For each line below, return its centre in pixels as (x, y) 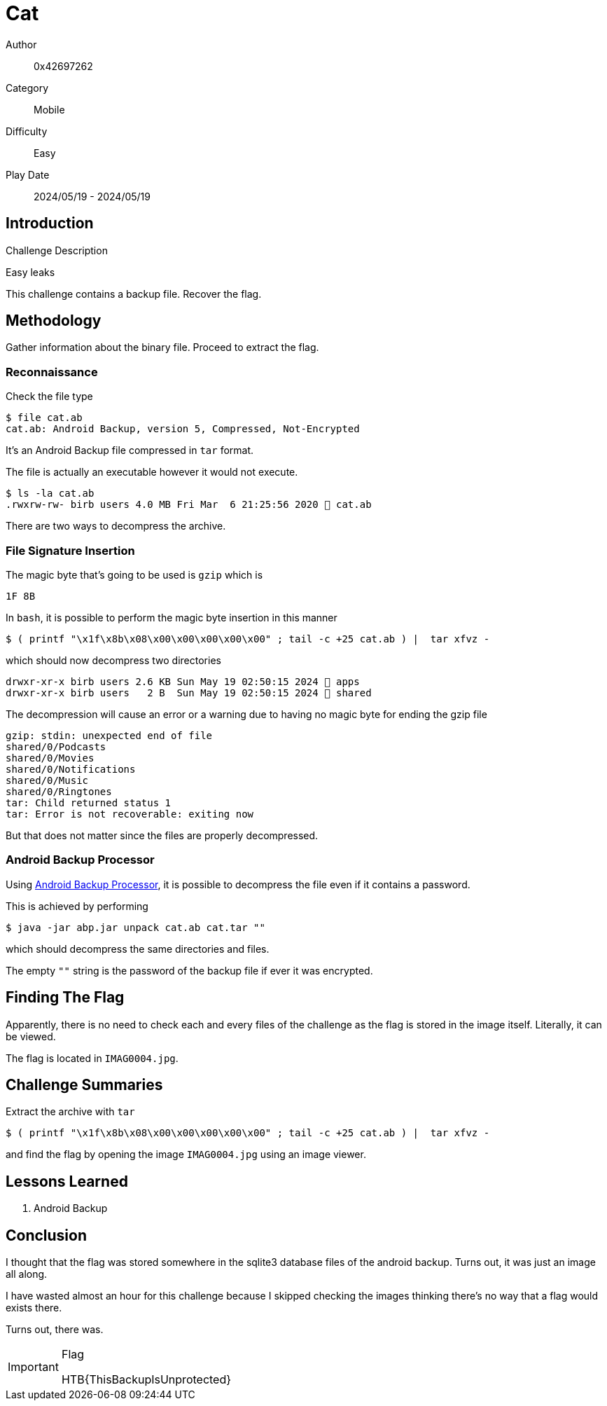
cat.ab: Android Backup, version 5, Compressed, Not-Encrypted (183, 429)
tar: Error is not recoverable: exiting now (130, 814)
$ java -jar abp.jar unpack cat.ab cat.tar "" (135, 927)
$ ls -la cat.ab (50, 494)
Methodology (54, 321)
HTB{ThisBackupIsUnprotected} (146, 1380)
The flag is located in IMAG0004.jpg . (92, 1058)
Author (21, 44)
